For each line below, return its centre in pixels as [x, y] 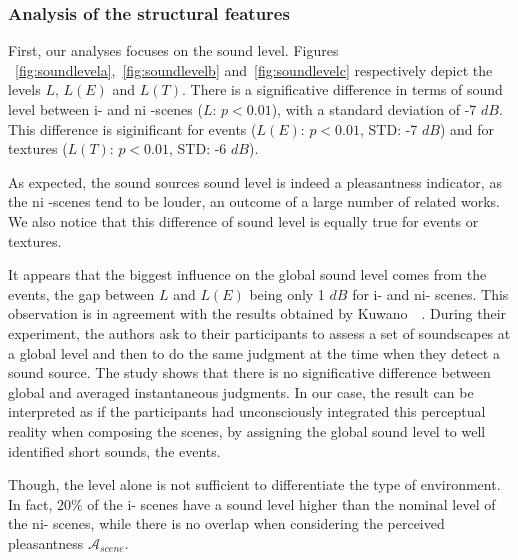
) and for [467, 128]
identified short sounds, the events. [114, 450]
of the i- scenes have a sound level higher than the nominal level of [291, 503]
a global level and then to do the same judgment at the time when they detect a [254, 352]
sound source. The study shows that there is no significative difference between [249, 372]
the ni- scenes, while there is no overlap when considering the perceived [226, 523]
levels [24, 89]
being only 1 [287, 293]
